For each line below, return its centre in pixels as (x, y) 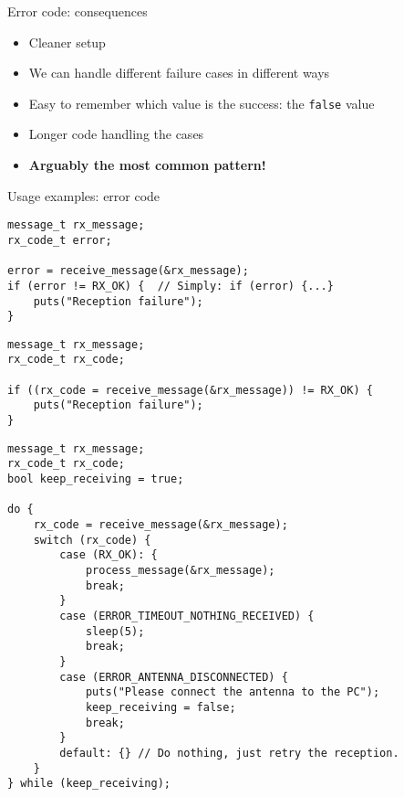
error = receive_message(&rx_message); (128, 271)
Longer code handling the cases (116, 134)
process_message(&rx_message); (180, 570)
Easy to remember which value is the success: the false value (202, 103)
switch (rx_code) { (92, 540)
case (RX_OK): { (109, 555)
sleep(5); (115, 631)
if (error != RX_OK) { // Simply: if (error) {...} (171, 286)
